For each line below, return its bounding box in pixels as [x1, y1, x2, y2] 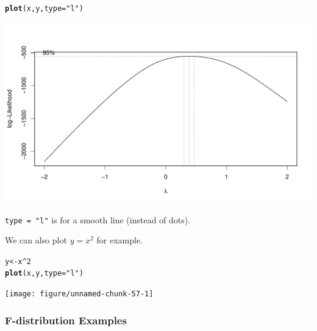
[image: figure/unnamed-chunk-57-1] [5, 290, 154, 299]
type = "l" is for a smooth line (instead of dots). [5, 213, 191, 226]
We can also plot [5, 234, 67, 246]
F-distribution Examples [5, 312, 127, 327]
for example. [96, 234, 143, 246]
